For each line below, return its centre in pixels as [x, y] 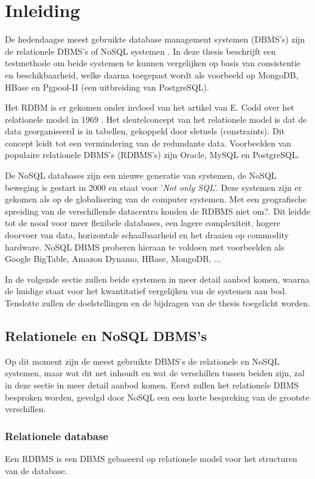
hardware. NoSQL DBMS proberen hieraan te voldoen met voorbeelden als [145, 246]
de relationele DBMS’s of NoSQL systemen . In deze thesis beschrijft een [140, 51]
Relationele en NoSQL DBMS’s [106, 335]
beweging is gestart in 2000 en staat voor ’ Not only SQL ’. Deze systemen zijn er [154, 187]
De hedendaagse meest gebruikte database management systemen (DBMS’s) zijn [155, 39]
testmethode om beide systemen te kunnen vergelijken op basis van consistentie [153, 63]
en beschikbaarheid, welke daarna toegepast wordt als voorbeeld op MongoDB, [152, 74]
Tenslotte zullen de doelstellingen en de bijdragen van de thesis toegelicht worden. [158, 303]
